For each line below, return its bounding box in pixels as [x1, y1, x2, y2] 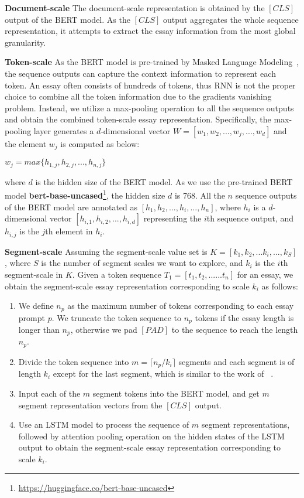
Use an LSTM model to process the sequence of [18, 418, 189, 431]
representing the [143, 212, 202, 224]
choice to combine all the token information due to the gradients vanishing [5, 90, 272, 103]
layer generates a [33, 124, 94, 137]
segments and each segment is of [178, 355, 295, 367]
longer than [18, 323, 60, 336]
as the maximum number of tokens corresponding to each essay [67, 299, 294, 312]
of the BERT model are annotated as [5, 200, 138, 213]
